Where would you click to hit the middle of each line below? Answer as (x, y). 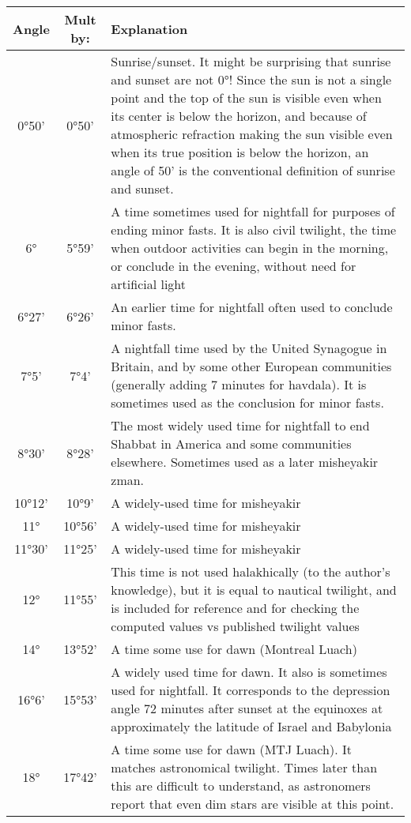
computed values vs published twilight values (235, 626)
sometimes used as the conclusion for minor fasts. (247, 402)
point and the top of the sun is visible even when (246, 98)
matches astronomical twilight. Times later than (244, 767)
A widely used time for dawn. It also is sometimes (249, 672)
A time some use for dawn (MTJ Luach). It (231, 749)
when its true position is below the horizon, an (240, 152)
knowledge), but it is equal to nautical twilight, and (254, 590)
